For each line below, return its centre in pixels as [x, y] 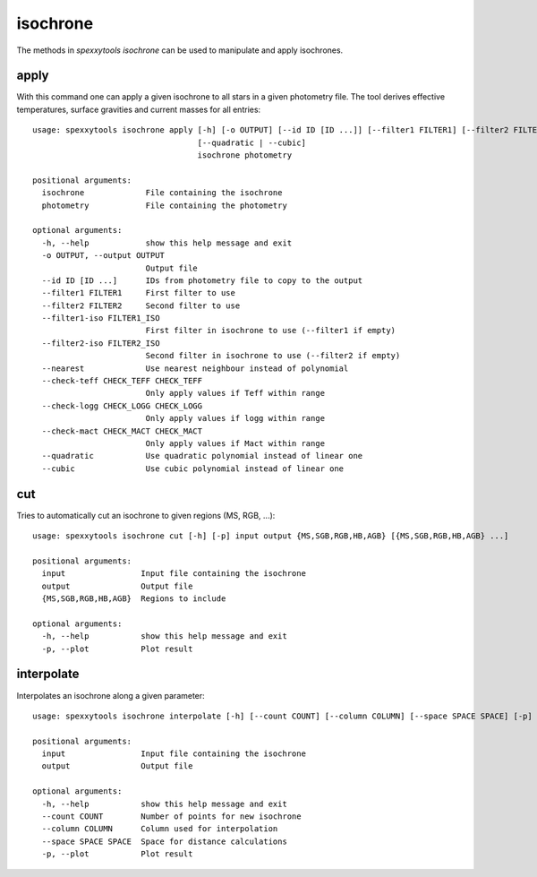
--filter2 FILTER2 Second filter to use [141, 305]
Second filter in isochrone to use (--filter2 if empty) [273, 356]
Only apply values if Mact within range [235, 443]
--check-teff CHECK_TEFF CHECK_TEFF [122, 381]
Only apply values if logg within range [235, 418]
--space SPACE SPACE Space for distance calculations [165, 841]
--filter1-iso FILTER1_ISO [101, 318]
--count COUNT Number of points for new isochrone [171, 817]
